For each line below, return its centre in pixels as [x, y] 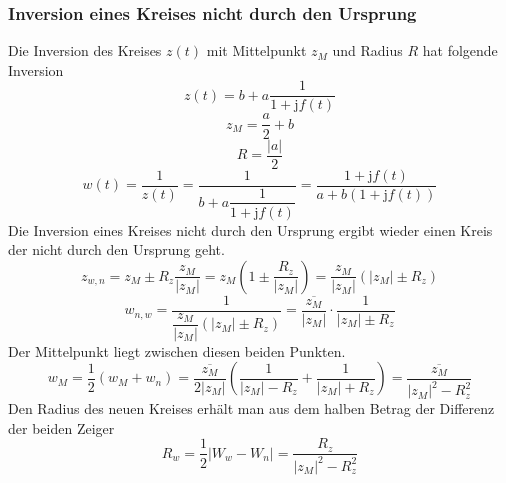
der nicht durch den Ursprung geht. [116, 249]
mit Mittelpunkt [256, 50]
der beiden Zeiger [61, 427]
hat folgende [460, 50]
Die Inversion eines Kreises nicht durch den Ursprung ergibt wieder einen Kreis [250, 229]
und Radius [367, 50]
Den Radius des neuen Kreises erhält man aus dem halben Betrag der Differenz [251, 408]
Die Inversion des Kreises [85, 50]
